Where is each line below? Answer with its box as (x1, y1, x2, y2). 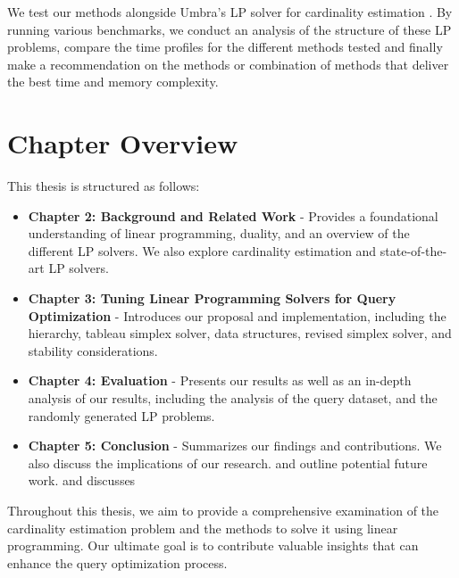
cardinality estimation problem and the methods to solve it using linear (7, 518, 398, 537)
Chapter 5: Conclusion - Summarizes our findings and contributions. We (28, 436, 442, 455)
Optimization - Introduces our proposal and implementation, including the (28, 306, 446, 325)
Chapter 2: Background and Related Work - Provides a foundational (28, 206, 438, 225)
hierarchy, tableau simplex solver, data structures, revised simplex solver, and (28, 324, 452, 343)
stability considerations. (28, 341, 158, 359)
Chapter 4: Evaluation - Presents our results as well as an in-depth (28, 371, 412, 390)
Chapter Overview (7, 125, 238, 161)
